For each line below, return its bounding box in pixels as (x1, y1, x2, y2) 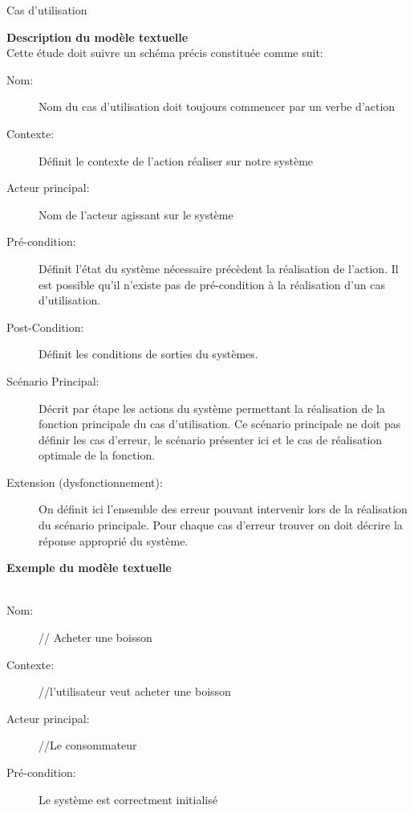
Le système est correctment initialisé (39, 791, 217, 807)
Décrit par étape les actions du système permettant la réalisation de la (39, 399, 385, 416)
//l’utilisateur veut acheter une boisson (39, 683, 231, 700)
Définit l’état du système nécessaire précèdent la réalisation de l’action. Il (39, 259, 399, 276)
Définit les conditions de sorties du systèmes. (39, 345, 258, 362)
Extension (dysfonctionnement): (6, 473, 163, 490)
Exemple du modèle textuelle (6, 559, 172, 576)
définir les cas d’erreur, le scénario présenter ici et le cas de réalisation (39, 431, 383, 447)
